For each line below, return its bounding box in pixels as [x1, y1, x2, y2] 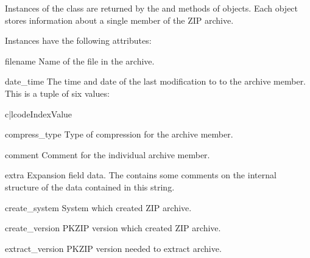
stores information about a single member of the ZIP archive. [5, 13, 234, 26]
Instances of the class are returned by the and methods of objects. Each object [5, 2, 298, 14]
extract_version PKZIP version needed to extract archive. [5, 242, 222, 254]
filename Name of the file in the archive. [5, 54, 155, 67]
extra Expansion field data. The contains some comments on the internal [5, 169, 277, 181]
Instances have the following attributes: [5, 34, 152, 47]
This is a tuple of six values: [5, 86, 110, 99]
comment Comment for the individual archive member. [5, 148, 210, 161]
